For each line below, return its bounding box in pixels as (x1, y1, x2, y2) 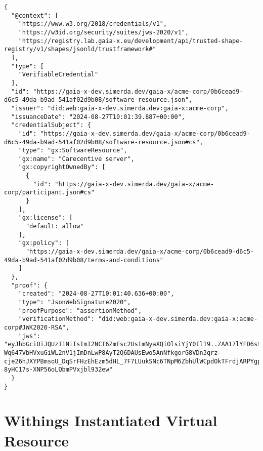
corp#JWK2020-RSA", (4, 323, 69, 331)
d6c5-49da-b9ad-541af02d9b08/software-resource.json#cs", (4, 138, 203, 146)
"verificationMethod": (18, 315, 95, 323)
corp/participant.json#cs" (4, 189, 95, 196)
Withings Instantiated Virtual (4, 410, 217, 431)
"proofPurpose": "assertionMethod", (18, 307, 142, 314)
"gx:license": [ (18, 214, 73, 222)
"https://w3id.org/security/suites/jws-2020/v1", (18, 28, 189, 36)
